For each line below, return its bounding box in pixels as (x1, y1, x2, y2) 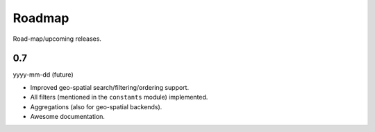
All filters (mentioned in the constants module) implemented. (30, 93, 208, 102)
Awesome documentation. (30, 113, 106, 121)
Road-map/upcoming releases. (12, 35, 102, 43)
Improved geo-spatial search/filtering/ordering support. (30, 83, 190, 91)
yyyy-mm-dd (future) (12, 70, 74, 79)
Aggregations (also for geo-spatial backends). (30, 102, 162, 111)
